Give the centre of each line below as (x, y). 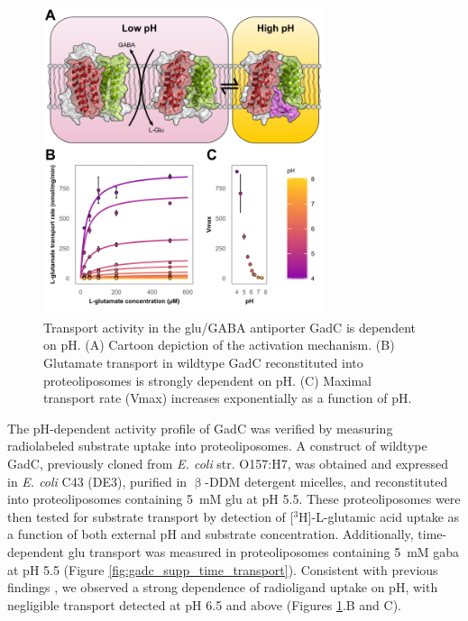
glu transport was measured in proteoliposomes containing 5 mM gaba (264, 552)
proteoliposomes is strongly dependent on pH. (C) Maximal (208, 380)
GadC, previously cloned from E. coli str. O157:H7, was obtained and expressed (228, 464)
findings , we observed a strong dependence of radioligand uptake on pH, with (223, 587)
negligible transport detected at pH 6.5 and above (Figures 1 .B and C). (205, 604)
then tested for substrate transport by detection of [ (151, 516)
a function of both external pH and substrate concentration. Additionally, (211, 534)
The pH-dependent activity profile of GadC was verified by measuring (200, 428)
